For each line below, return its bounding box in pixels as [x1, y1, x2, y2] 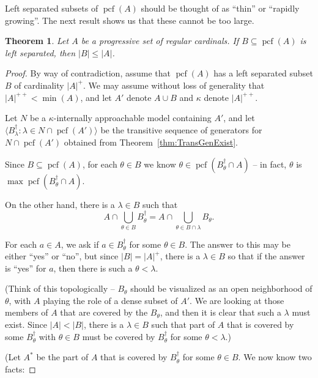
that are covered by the [60, 306, 148, 319]
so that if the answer [227, 250, 305, 262]
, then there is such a [53, 261, 133, 274]
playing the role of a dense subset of [43, 294, 178, 306]
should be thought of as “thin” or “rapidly [141, 2, 300, 14]
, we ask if [61, 237, 99, 250]
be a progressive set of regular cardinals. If [81, 34, 239, 47]
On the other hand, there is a [5, 198, 115, 210]
